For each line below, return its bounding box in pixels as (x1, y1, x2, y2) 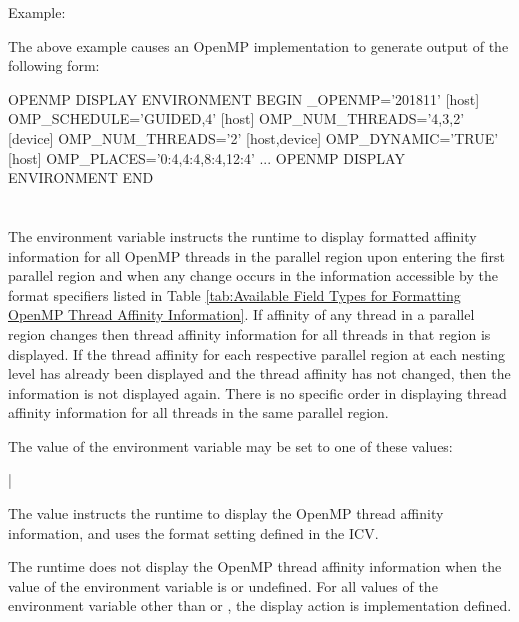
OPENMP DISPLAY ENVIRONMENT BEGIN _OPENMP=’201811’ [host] (8, 88, 480, 109)
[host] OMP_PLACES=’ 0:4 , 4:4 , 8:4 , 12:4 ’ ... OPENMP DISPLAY (8, 147, 405, 168)
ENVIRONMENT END (8, 167, 154, 188)
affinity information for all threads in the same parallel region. (8, 402, 389, 423)
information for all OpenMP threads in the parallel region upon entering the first (8, 245, 505, 266)
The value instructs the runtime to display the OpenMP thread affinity (8, 503, 444, 524)
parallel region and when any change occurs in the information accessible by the (8, 265, 498, 286)
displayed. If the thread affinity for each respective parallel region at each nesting (8, 343, 506, 364)
